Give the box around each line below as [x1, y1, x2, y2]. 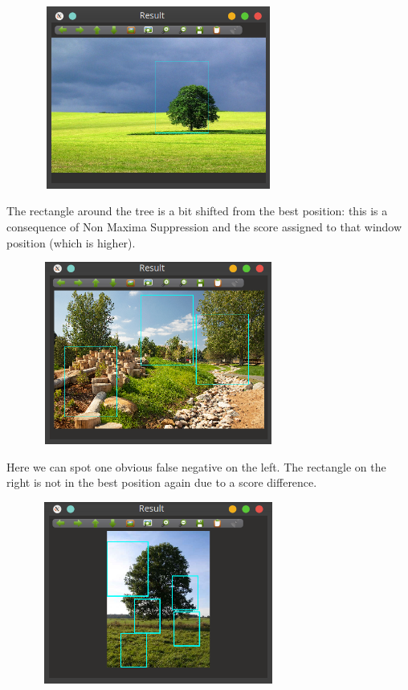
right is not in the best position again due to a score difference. [6, 474, 317, 491]
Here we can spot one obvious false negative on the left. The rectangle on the [6, 458, 386, 475]
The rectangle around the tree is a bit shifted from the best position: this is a [6, 202, 388, 219]
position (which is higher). [6, 234, 136, 251]
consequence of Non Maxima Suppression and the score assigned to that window [6, 218, 402, 235]
